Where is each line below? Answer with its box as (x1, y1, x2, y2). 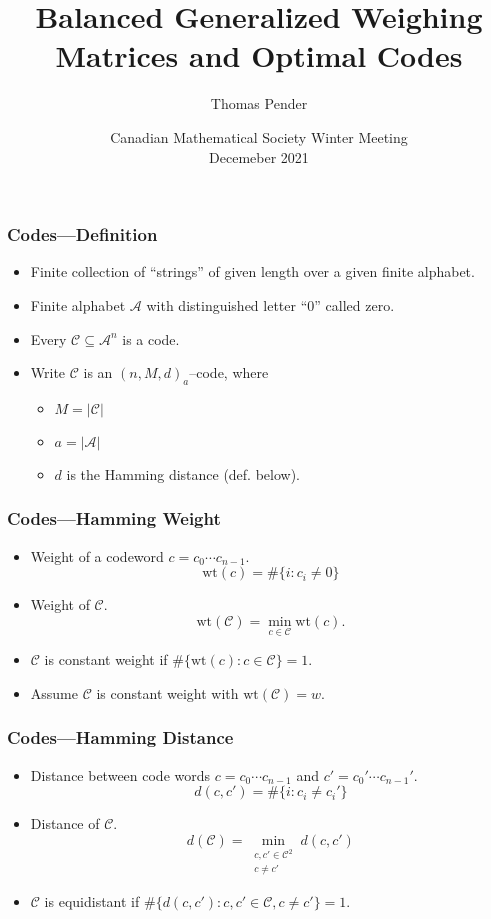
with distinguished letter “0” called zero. (146, 294, 395, 315)
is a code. (122, 328, 180, 349)
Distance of (30, 813, 100, 834)
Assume (30, 682, 78, 703)
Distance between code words (30, 764, 211, 785)
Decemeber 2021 (209, 146, 309, 167)
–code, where (189, 362, 269, 383)
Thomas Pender (210, 93, 308, 114)
